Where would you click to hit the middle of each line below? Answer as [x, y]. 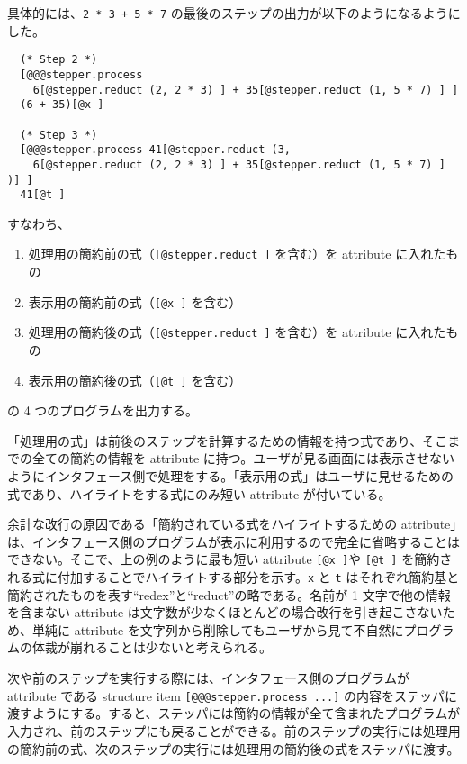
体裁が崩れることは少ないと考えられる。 [152, 647]
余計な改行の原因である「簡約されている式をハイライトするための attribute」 [232, 524]
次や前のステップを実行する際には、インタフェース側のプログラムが [208, 678]
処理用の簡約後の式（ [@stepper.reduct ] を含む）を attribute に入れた [237, 332]
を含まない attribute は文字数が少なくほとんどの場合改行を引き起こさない [225, 612]
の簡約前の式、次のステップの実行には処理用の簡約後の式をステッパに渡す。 [233, 748]
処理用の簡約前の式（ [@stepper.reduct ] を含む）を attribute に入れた [237, 254]
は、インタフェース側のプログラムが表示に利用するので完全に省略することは [233, 541]
